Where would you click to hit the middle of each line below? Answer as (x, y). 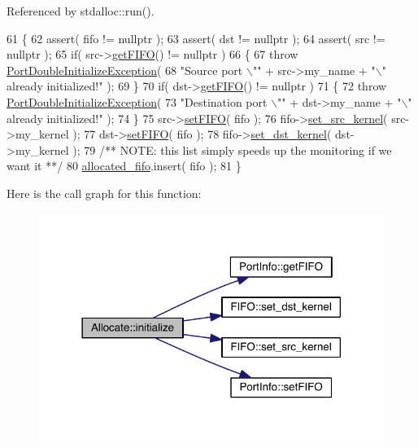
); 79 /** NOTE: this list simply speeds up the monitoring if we (232, 149)
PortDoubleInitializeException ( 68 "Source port (125, 70)
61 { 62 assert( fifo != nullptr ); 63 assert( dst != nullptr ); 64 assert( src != (196, 38)
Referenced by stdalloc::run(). (81, 11)
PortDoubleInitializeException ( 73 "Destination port (137, 101)
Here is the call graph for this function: (104, 193)
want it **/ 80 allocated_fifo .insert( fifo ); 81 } (124, 166)
